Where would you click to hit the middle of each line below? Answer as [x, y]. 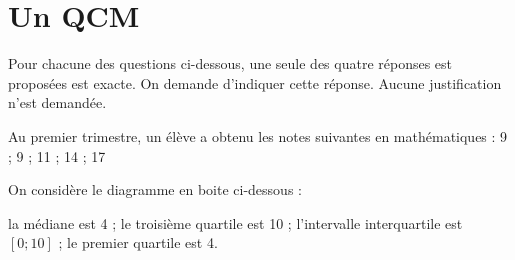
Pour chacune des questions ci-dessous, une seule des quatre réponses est [230, 63]
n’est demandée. [57, 102]
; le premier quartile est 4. [138, 242]
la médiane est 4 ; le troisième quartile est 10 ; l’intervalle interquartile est [235, 222]
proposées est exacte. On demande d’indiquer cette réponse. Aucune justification [255, 82]
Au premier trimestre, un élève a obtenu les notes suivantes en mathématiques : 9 [258, 135]
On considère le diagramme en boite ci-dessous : [155, 189]
